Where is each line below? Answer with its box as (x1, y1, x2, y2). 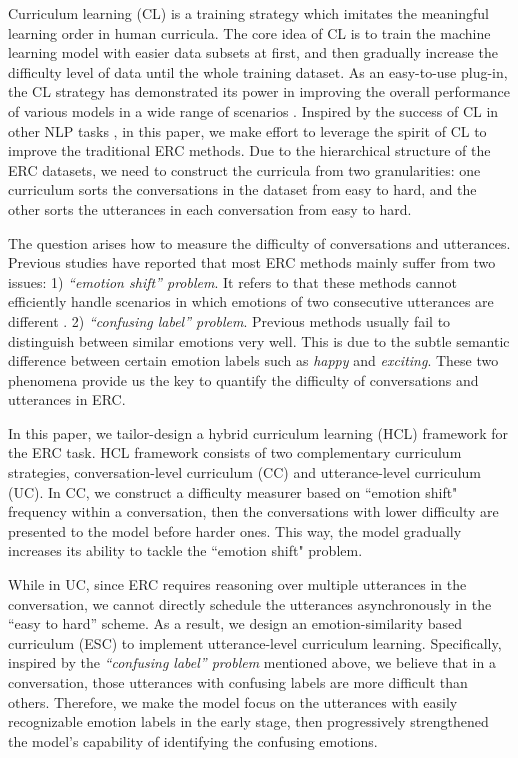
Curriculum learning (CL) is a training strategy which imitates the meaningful (8, 3, 489, 23)
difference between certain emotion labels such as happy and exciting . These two (8, 350, 499, 371)
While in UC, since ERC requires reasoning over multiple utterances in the (8, 574, 467, 595)
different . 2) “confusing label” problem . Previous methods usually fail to (8, 310, 451, 331)
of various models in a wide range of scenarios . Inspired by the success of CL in (8, 100, 499, 121)
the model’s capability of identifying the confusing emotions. (8, 730, 378, 751)
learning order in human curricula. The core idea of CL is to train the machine (8, 22, 491, 43)
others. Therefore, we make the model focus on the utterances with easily (8, 691, 458, 712)
